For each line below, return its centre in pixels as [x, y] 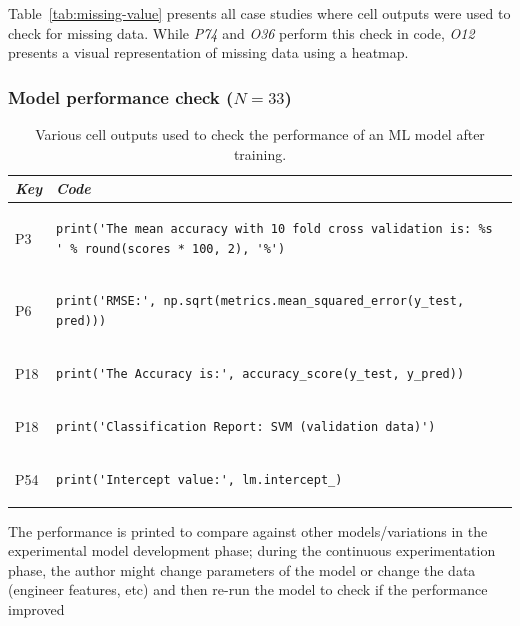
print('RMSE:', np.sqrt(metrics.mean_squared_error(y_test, [260, 301]
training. [260, 153]
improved [36, 609]
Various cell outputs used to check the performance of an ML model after [260, 134]
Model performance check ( [121, 96]
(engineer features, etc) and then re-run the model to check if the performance [248, 589]
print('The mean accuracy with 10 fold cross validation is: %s [274, 229]
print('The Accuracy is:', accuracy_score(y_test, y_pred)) [260, 373]
